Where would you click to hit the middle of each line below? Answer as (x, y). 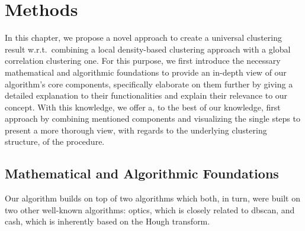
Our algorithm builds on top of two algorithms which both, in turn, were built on (152, 198)
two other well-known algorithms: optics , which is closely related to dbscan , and (150, 209)
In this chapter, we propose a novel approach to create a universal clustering (143, 38)
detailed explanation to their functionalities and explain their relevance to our (146, 95)
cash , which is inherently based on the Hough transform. (107, 221)
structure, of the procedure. (55, 141)
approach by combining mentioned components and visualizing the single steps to (152, 118)
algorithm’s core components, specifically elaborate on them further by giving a (149, 84)
